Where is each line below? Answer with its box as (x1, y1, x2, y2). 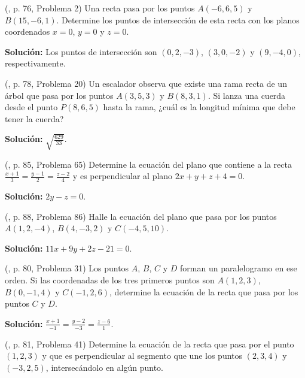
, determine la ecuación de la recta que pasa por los (109, 285, 298, 298)
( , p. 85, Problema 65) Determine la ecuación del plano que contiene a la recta (5, 158, 292, 170)
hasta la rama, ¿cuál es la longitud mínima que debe (103, 101, 295, 113)
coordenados (5, 25, 50, 38)
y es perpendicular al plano (72, 170, 173, 182)
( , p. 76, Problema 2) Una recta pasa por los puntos (5, 2, 195, 14)
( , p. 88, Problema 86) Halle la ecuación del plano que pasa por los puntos (5, 210, 277, 222)
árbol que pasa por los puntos (5, 89, 114, 101)
